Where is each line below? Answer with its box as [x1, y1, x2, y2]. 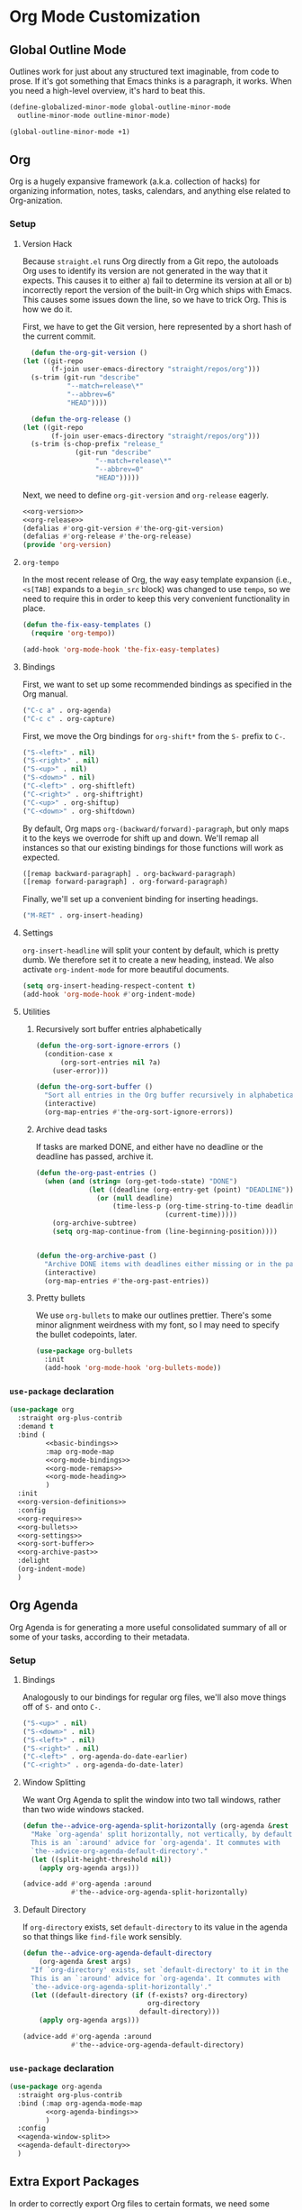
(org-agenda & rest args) [39, 1958, 132, 1967]
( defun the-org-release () [31, 415, 132, 424]
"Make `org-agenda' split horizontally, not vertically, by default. [31, 1830, 297, 1840]
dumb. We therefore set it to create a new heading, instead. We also [22, 954, 274, 965]
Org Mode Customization [9, 6, 200, 27]
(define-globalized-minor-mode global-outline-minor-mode [9, 103, 231, 112]
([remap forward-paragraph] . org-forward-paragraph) [22, 877, 228, 887]
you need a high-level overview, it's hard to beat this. [9, 86, 206, 96]
